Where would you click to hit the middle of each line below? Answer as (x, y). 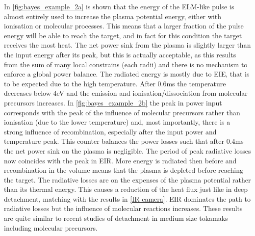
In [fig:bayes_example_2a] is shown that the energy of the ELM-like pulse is (119, 6)
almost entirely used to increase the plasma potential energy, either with (113, 16)
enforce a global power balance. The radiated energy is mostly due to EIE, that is (127, 74)
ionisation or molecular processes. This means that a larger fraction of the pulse (124, 26)
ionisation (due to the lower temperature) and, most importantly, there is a (117, 122)
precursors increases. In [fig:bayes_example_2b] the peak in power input (113, 102)
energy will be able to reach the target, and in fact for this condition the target (123, 35)
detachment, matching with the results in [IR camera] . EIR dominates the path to (127, 198)
